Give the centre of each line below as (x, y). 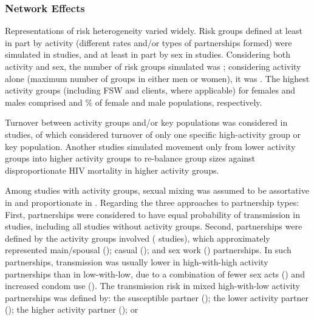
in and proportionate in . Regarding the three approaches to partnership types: (152, 202)
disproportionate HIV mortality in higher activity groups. (112, 170)
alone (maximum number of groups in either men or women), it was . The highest (157, 78)
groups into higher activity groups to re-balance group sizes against (130, 158)
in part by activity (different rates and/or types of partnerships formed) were (148, 42)
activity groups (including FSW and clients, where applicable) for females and (150, 90)
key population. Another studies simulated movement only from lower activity (150, 146)
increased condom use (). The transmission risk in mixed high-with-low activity (152, 286)
